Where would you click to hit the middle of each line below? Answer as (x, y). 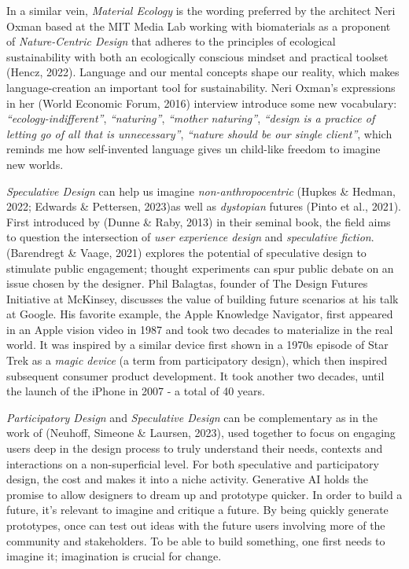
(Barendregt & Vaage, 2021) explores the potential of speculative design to (186, 252)
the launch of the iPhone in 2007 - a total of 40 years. (136, 391)
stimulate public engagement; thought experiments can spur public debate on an (200, 268)
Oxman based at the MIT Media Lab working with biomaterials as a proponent (199, 26)
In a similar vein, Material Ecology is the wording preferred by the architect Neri (201, 10)
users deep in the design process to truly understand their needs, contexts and (195, 448)
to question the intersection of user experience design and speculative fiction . (190, 237)
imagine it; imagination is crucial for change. (114, 556)
